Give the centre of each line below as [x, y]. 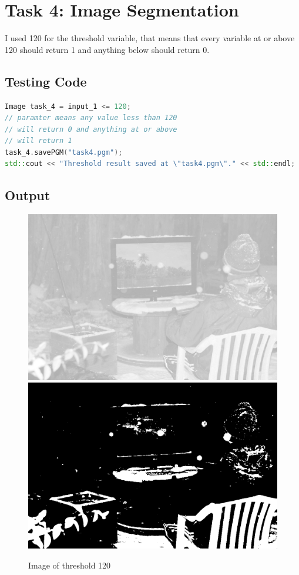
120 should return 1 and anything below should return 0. [107, 49]
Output [28, 195]
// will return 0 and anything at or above [91, 129]
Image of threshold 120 [70, 565]
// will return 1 [38, 141]
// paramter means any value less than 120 [91, 118]
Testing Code [46, 81]
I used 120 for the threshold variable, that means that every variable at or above [150, 38]
